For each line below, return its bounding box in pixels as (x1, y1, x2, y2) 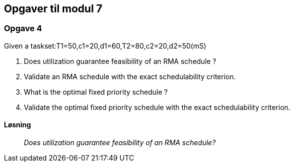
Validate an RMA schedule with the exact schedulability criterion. (24, 72, 236, 81)
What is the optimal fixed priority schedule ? (24, 87, 168, 96)
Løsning (4, 120, 31, 129)
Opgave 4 (4, 23, 42, 34)
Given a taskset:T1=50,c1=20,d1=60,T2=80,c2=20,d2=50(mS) (4, 41, 207, 50)
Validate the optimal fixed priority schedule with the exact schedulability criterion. (24, 103, 291, 111)
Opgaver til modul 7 (4, 2, 103, 15)
